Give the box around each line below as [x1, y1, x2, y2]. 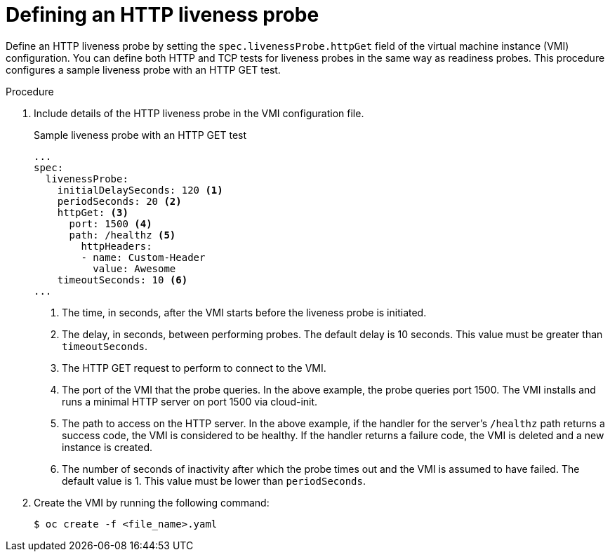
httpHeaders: [81, 240, 152, 252]
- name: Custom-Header [81, 251, 206, 263]
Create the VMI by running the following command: [34, 496, 270, 509]
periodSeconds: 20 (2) [57, 195, 182, 207]
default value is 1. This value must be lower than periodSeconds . [62, 474, 366, 487]
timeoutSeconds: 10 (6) [57, 274, 188, 286]
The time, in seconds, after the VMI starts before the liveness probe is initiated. [62, 306, 427, 318]
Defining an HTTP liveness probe [6, 3, 319, 27]
